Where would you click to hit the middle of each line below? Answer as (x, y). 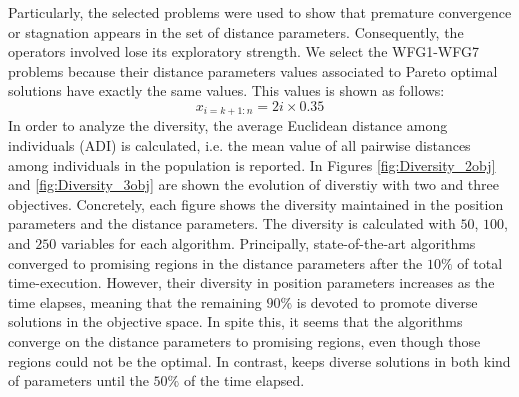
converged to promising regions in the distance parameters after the (215, 262)
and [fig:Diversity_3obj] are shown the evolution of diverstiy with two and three (254, 184)
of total (480, 262)
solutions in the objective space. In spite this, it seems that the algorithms (235, 321)
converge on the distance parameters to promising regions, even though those (244, 340)
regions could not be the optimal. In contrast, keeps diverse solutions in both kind (259, 360)
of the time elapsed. (244, 380)
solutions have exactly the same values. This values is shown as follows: (226, 90)
